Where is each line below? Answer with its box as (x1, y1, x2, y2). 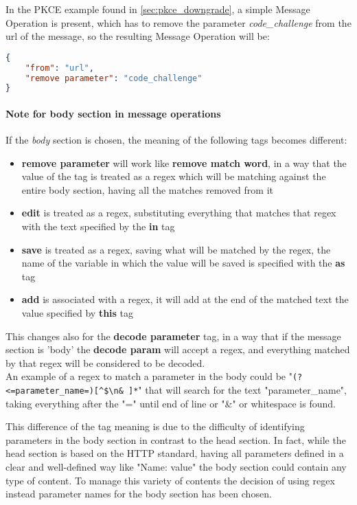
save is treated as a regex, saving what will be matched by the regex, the (21, 242, 331, 256)
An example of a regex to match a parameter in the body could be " (5, 369, 292, 383)
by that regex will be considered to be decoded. (5, 355, 205, 370)
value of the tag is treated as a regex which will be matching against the (21, 169, 326, 183)
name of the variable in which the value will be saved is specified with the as (21, 256, 345, 270)
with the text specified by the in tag (21, 219, 175, 234)
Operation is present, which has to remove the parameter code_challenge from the (5, 15, 352, 30)
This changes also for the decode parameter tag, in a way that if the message (5, 328, 341, 343)
